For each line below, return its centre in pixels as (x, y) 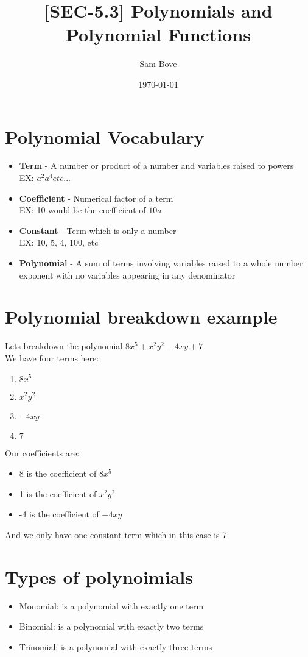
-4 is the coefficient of (59, 514)
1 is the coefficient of (58, 493)
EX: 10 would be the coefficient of (82, 210)
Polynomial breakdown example (141, 317)
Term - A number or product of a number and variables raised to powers (156, 165)
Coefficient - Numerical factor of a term (96, 198)
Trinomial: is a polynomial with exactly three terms (116, 646)
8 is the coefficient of (58, 473)
